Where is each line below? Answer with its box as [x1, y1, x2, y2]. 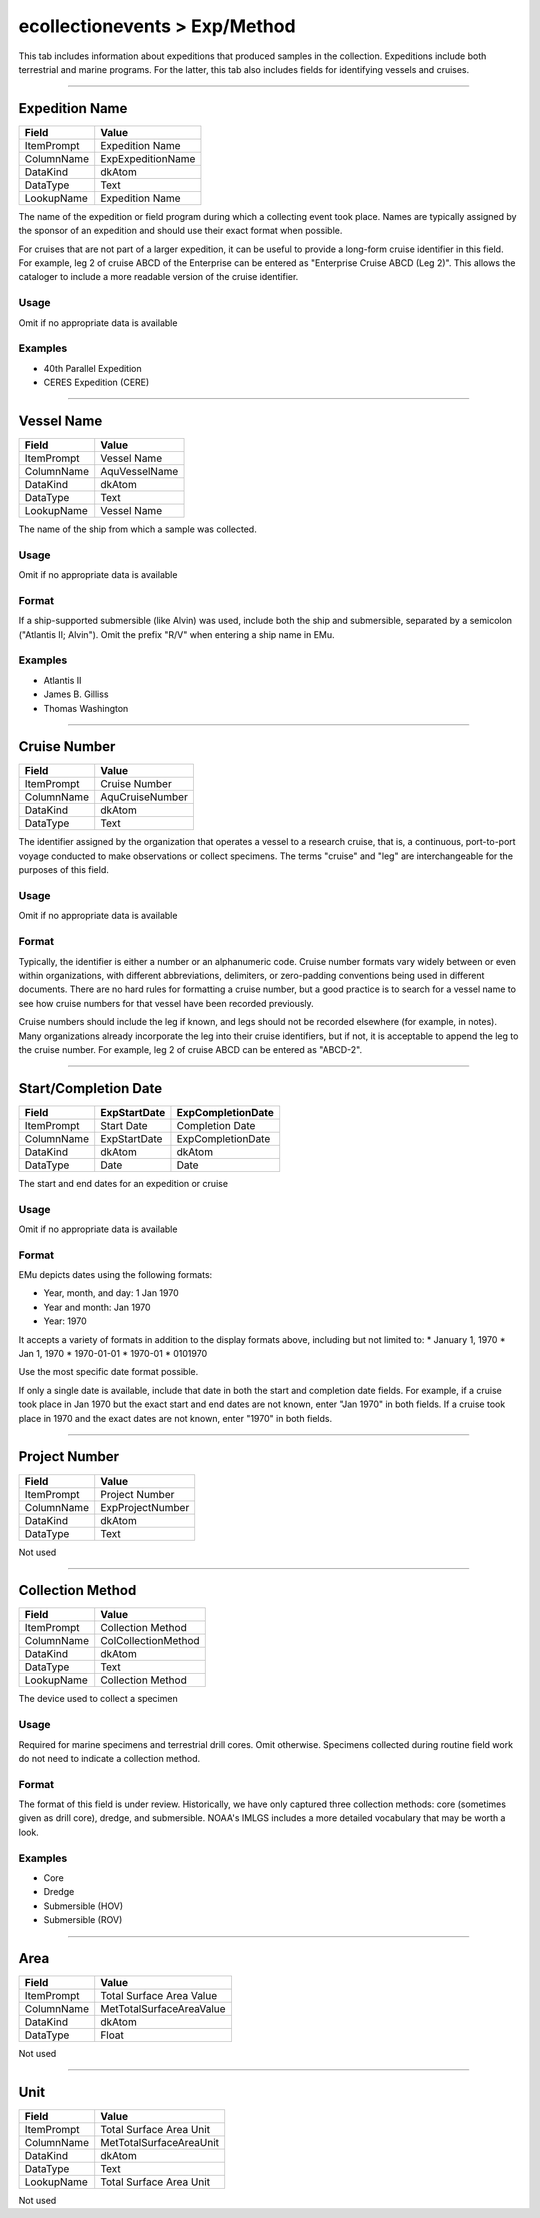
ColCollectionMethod [100, 1634, 200, 1648]
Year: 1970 [43, 1315, 87, 1327]
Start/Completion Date [18, 1080, 163, 1097]
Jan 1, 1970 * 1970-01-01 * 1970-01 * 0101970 [18, 1348, 208, 1360]
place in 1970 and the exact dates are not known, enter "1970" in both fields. [18, 1412, 333, 1424]
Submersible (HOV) [43, 1900, 124, 1912]
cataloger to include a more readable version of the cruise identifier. [18, 271, 299, 283]
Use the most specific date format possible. [18, 1366, 199, 1378]
